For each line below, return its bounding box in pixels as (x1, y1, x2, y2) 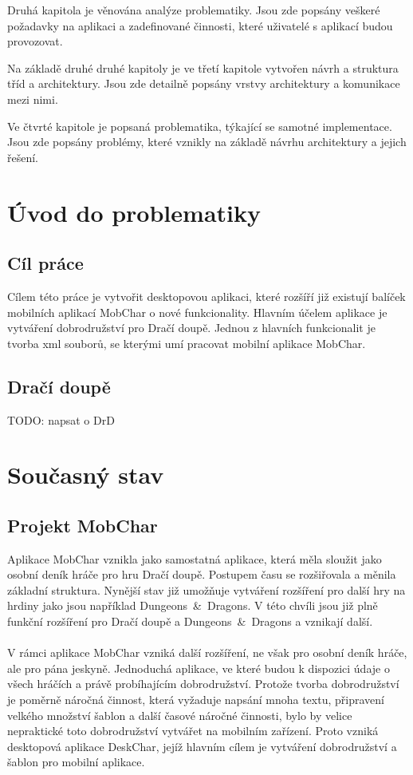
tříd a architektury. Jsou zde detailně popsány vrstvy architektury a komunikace (7, 75, 400, 92)
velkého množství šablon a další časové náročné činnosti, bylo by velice (7, 706, 352, 723)
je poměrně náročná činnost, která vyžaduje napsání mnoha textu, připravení (7, 691, 384, 708)
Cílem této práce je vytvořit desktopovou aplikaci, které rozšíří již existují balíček (7, 287, 406, 304)
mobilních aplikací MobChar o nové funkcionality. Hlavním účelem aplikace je (7, 303, 387, 320)
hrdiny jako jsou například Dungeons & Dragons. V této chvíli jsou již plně (7, 597, 378, 614)
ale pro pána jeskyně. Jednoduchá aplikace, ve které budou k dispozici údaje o (7, 659, 390, 676)
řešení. (7, 148, 39, 165)
